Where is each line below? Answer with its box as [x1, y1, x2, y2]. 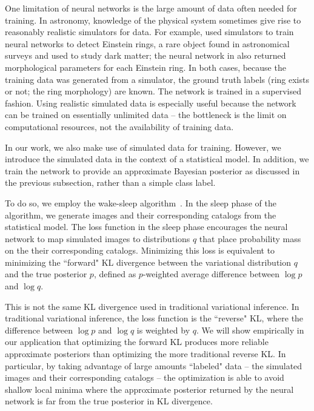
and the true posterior [5, 268, 87, 280]
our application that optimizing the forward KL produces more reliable [5, 335, 269, 348]
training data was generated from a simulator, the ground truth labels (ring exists [5, 73, 309, 85]
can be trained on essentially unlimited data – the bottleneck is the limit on [5, 108, 287, 121]
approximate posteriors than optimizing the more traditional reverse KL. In [5, 347, 286, 360]
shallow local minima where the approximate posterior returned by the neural [5, 383, 294, 395]
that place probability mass [199, 232, 301, 245]
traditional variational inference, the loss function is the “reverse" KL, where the [5, 312, 304, 324]
